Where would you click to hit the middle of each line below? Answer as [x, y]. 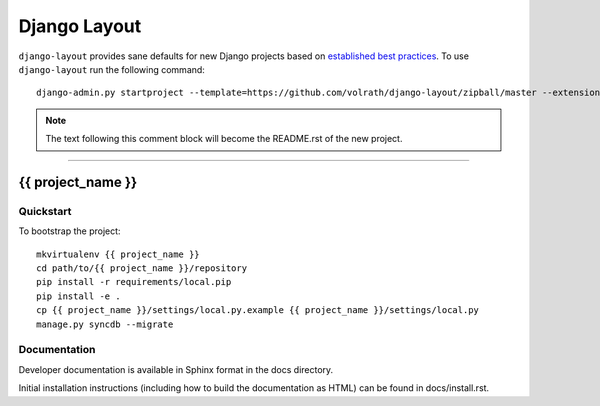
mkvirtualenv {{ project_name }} [118, 254]
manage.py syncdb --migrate [105, 324]
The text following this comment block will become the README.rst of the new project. [224, 139]
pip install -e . [78, 296]
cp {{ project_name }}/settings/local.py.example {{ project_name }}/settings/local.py [258, 310]
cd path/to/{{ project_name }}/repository [142, 268]
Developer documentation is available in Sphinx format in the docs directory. [176, 369]
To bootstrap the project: [69, 231]
